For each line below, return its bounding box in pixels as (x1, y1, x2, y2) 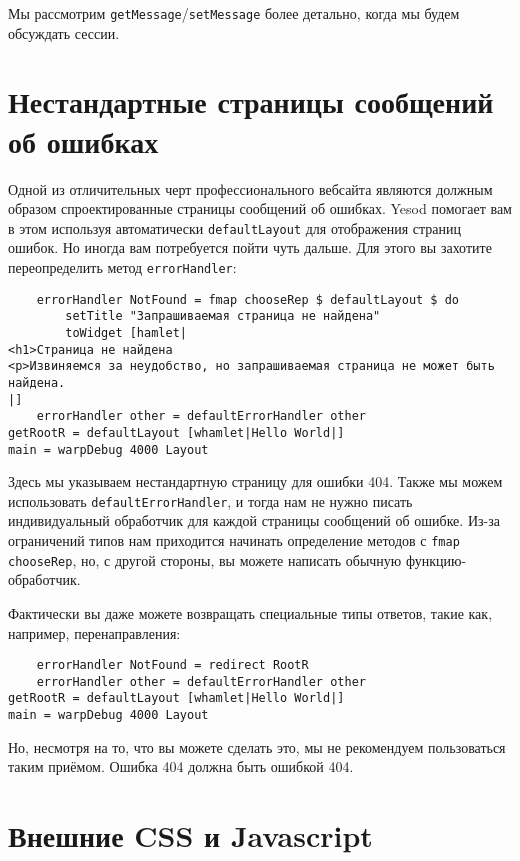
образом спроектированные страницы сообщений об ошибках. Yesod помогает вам (8, 198, 512, 219)
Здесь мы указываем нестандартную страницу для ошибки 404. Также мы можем (8, 471, 503, 492)
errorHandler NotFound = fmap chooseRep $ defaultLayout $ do (36, 292, 460, 307)
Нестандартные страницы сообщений (8, 81, 494, 122)
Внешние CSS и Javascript (8, 815, 373, 856)
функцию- (405, 549, 467, 570)
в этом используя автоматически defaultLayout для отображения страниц (8, 217, 462, 238)
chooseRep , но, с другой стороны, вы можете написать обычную (8, 549, 402, 570)
